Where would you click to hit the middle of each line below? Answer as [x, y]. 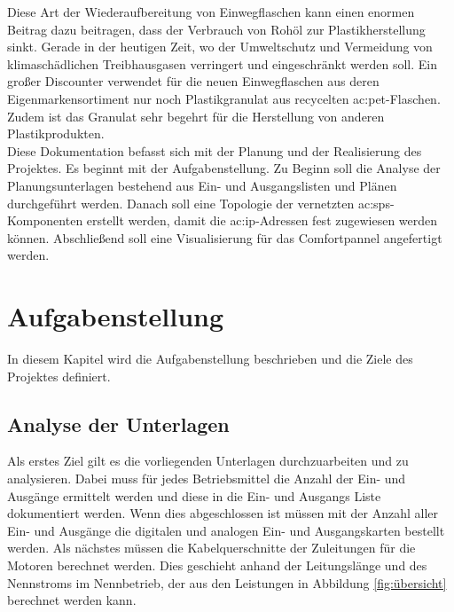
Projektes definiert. [59, 376]
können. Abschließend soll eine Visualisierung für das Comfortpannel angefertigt [225, 237]
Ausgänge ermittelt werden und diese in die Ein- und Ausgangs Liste [194, 495]
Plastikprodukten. [56, 133]
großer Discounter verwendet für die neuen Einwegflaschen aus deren [193, 81]
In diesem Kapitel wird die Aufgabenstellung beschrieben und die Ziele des [210, 359]
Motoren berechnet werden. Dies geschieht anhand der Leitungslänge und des [217, 565]
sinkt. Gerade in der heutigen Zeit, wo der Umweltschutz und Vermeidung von [220, 47]
